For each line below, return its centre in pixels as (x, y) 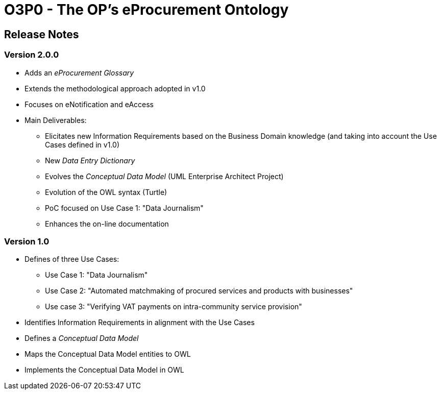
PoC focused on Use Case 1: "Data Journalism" (124, 208)
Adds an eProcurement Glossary (79, 72)
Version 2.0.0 (32, 55)
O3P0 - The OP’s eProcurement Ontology (146, 10)
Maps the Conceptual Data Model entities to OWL (108, 354)
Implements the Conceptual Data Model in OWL (104, 370)
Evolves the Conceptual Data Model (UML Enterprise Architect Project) (164, 176)
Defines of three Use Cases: (72, 259)
